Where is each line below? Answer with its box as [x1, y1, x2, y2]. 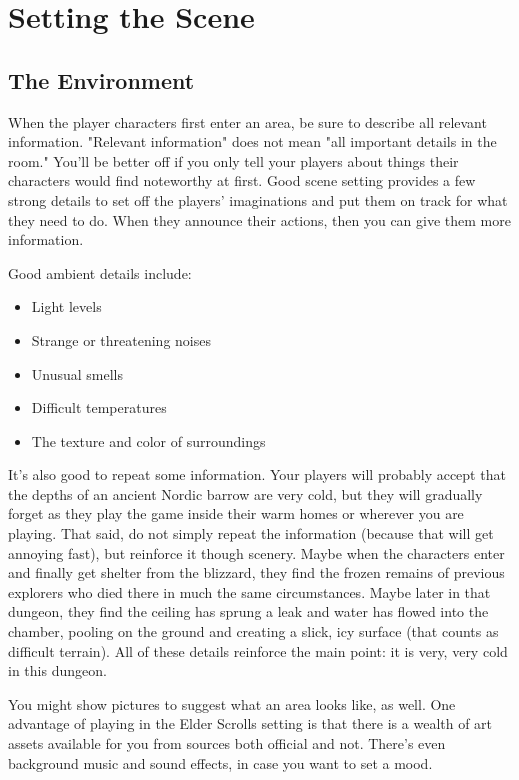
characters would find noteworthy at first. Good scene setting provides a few [8, 170, 476, 191]
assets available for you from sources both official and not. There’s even [8, 733, 446, 754]
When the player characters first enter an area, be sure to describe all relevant [8, 111, 487, 132]
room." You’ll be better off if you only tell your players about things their [8, 150, 459, 171]
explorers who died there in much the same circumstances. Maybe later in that [8, 581, 491, 602]
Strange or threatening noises [31, 329, 211, 350]
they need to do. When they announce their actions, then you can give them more [8, 209, 511, 230]
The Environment [8, 64, 195, 95]
